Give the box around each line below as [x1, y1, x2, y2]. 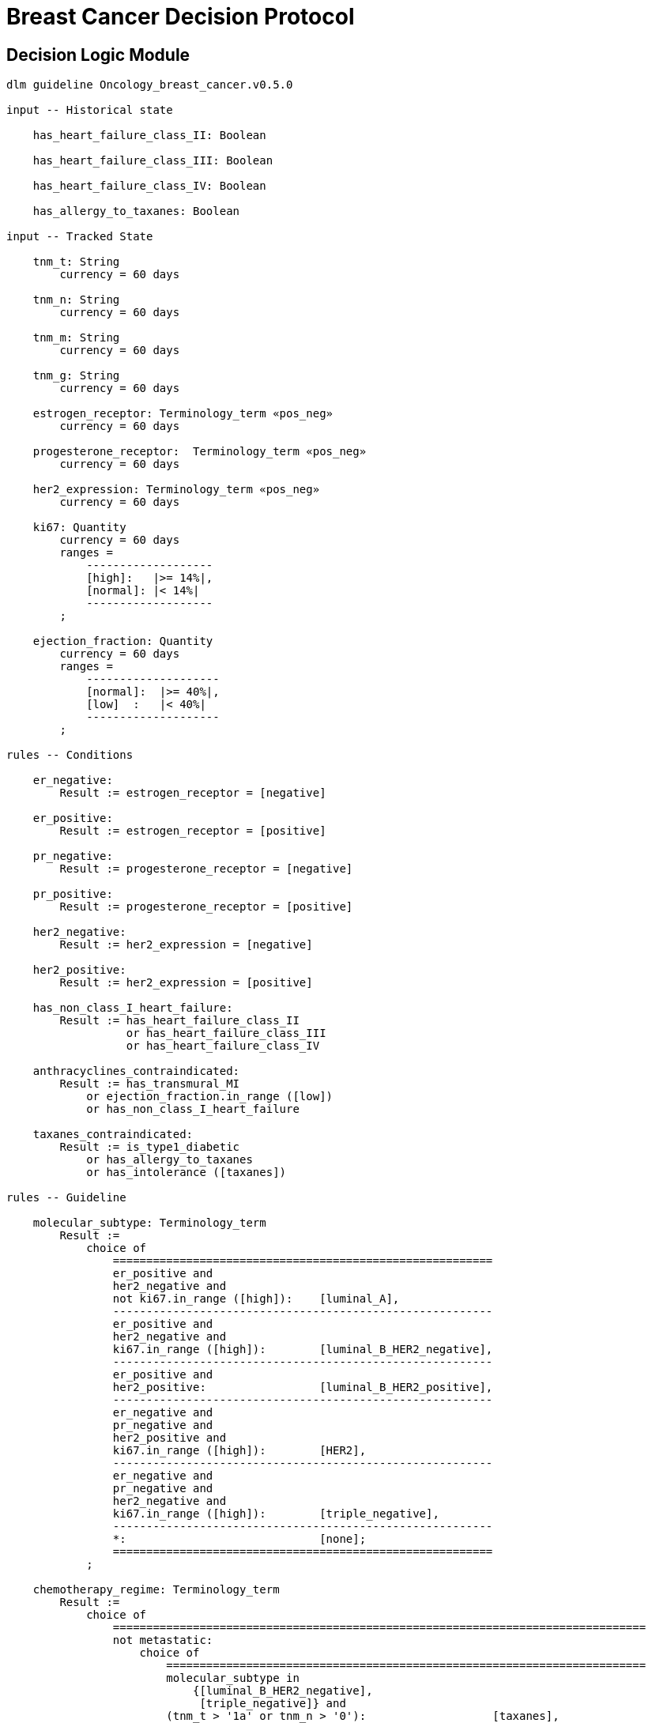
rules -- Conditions [6, 748, 134, 762]
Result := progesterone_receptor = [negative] [59, 862, 353, 876]
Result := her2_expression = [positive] [59, 976, 313, 990]
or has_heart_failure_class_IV [126, 1039, 320, 1053]
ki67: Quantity [32, 521, 126, 534]
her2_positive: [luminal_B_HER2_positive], [112, 1381, 493, 1394]
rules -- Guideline [6, 1191, 126, 1205]
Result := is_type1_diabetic [59, 1140, 240, 1154]
